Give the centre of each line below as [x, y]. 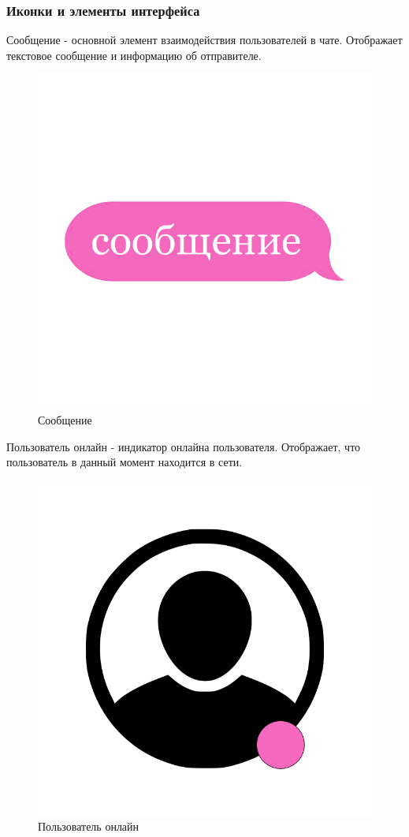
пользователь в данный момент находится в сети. [125, 462]
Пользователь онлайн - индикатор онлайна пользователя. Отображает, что [184, 446]
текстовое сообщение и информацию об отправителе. [134, 55]
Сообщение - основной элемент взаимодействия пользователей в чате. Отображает [204, 40]
